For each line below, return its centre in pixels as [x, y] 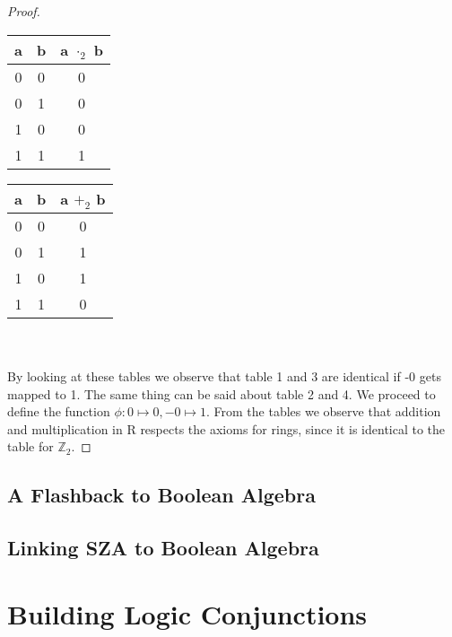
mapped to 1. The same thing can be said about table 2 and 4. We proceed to [222, 393]
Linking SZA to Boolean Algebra [163, 548]
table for [30, 446]
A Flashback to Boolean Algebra [161, 495]
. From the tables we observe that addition [323, 411]
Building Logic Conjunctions [187, 613]
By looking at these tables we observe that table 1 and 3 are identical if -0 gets [224, 375]
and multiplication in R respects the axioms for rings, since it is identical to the [226, 428]
